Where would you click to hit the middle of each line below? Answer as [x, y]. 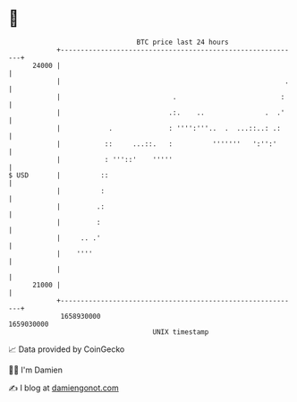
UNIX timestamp [181, 332]
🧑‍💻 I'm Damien [36, 370]
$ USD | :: [59, 175]
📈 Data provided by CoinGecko [67, 349]
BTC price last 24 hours [182, 42]
